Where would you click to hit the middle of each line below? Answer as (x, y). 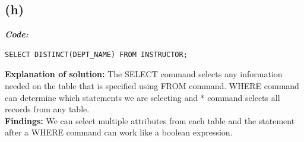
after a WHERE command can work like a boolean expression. (119, 132)
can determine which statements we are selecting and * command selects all (142, 97)
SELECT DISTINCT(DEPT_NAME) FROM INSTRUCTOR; (96, 54)
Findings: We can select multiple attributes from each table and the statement (150, 120)
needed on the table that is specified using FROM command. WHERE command (152, 85)
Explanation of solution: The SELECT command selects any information (144, 74)
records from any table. (47, 109)
